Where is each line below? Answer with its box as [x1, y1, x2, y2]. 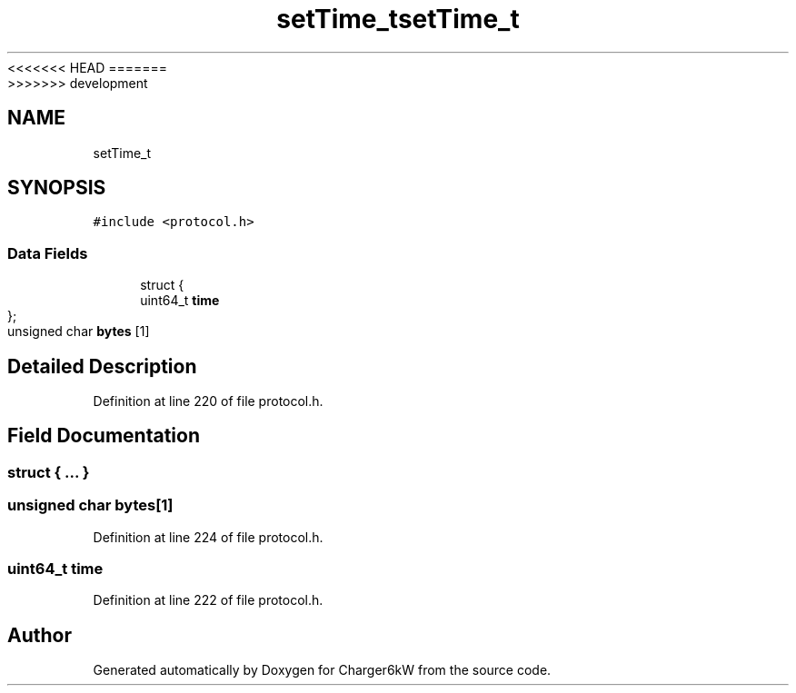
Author [7, 623, 72, 647]
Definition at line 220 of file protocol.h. [93, 393, 323, 410]
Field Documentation [7, 424, 200, 448]
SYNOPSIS [7, 176, 106, 200]
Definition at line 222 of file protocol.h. [93, 592, 323, 609]
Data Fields [7, 243, 88, 262]
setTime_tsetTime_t [276, 4, 520, 35]
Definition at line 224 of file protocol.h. [93, 529, 323, 545]
